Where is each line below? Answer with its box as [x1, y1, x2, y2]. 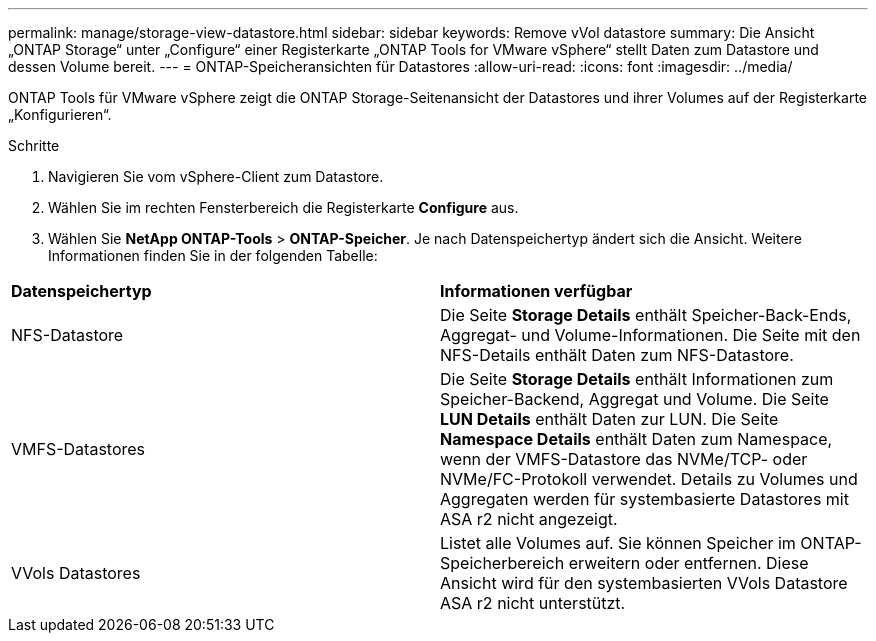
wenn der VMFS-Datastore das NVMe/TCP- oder [440, 449, 808, 469]
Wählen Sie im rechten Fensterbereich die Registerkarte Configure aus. [48, 199, 519, 216]
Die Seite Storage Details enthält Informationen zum [440, 369, 834, 389]
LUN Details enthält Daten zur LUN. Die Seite [440, 409, 779, 429]
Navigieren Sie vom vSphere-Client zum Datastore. [48, 168, 384, 185]
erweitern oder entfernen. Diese [568, 553, 809, 573]
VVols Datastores [11, 563, 141, 583]
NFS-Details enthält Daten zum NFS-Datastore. [440, 345, 794, 365]
